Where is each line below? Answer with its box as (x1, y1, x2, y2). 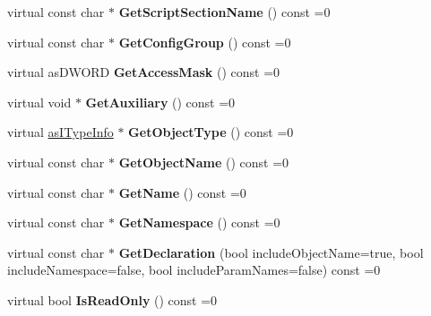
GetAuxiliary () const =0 (85, 92, 236, 111)
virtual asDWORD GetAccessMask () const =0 (7, 63, 280, 81)
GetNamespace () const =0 (118, 213, 280, 232)
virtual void (7, 92, 72, 111)
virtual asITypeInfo (7, 123, 114, 141)
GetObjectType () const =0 (128, 123, 294, 141)
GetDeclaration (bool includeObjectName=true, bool (118, 243, 424, 261)
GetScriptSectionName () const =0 (118, 3, 331, 21)
